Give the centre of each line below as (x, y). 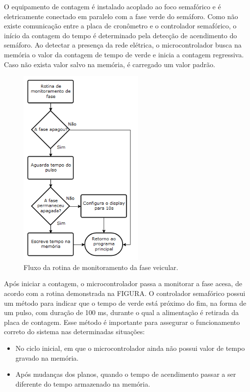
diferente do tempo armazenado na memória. (83, 383)
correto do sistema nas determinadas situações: (75, 331)
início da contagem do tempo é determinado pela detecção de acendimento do (121, 35)
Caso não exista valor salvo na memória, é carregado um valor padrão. (110, 64)
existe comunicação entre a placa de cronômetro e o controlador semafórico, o (120, 26)
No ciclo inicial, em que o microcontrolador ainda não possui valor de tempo (130, 348)
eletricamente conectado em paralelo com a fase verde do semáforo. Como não (121, 16)
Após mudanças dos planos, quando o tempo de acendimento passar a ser (126, 374)
